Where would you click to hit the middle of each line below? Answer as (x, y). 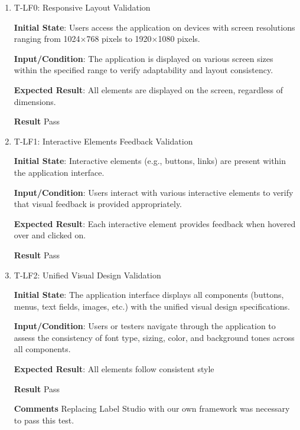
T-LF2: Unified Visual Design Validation (87, 275)
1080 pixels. (179, 39)
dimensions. (35, 101)
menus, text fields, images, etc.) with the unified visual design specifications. (152, 306)
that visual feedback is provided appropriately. (98, 204)
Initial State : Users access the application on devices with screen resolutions (154, 27)
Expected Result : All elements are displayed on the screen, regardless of (149, 89)
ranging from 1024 (47, 39)
